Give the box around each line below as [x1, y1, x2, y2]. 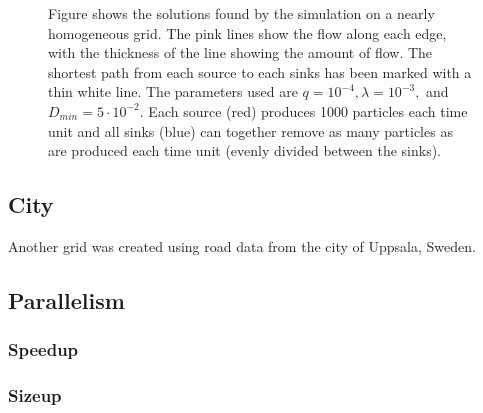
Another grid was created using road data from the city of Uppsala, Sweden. [8, 235, 476, 256]
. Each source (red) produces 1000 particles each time [139, 100, 468, 121]
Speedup [8, 337, 79, 362]
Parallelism [8, 284, 125, 315]
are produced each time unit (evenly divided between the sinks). [48, 140, 442, 161]
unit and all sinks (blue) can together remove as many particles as [48, 120, 453, 141]
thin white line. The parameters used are [48, 81, 298, 102]
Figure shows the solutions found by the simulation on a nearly [48, 3, 435, 23]
